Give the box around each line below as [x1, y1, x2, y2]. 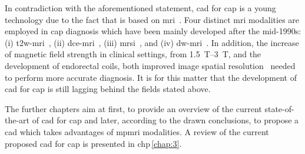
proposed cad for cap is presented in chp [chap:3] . [5, 137, 182, 149]
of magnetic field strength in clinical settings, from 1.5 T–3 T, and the [5, 48, 261, 60]
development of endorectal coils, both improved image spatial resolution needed [5, 59, 296, 71]
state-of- [264, 102, 294, 114]
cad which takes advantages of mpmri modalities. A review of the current [5, 125, 269, 137]
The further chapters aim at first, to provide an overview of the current [5, 102, 262, 114]
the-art [5, 114, 30, 126]
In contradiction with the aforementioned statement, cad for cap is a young [5, 2, 276, 14]
